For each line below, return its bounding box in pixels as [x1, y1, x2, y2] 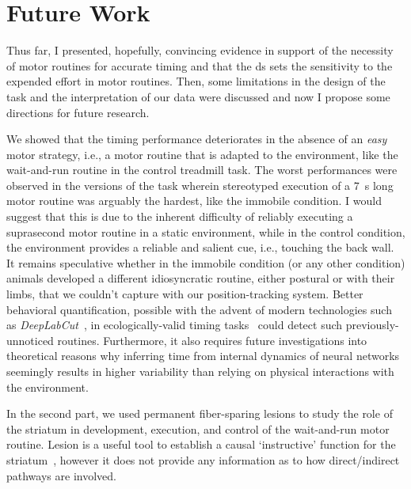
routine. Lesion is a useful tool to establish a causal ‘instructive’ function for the [6, 436, 396, 453]
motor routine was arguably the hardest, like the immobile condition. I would [6, 192, 382, 209]
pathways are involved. [6, 467, 116, 483]
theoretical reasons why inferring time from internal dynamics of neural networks [6, 347, 400, 364]
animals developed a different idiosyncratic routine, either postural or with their [6, 270, 395, 286]
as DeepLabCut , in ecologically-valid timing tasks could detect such [6, 317, 343, 333]
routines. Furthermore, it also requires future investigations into [57, 332, 367, 348]
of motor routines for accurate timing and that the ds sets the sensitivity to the [6, 57, 393, 74]
